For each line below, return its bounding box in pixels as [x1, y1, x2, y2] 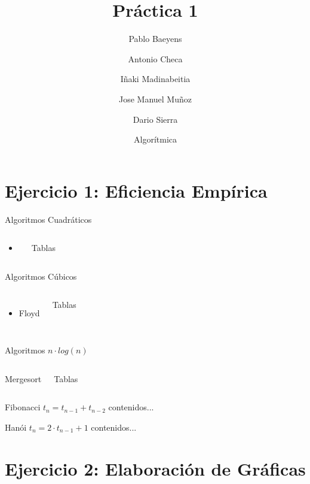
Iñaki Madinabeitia [120, 72, 191, 85]
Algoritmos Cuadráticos [5, 213, 92, 225]
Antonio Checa [128, 52, 183, 65]
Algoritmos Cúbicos [5, 270, 77, 282]
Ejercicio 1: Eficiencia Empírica [5, 178, 268, 202]
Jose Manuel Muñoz [119, 92, 192, 105]
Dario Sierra [133, 113, 178, 125]
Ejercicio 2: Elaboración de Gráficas [5, 456, 306, 480]
